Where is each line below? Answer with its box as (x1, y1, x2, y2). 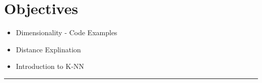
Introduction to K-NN (16, 61, 84, 71)
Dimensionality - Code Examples (16, 27, 117, 38)
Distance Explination (16, 44, 81, 54)
